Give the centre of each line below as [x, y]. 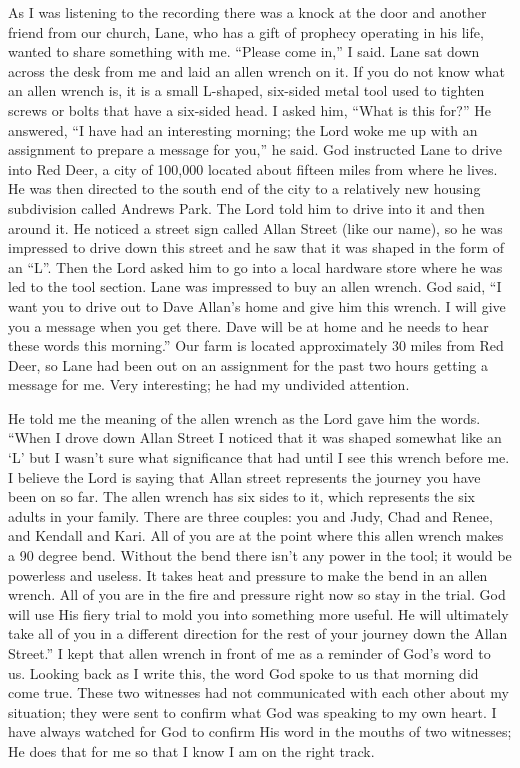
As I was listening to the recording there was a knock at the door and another [247, 12]
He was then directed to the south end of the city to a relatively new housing [244, 188]
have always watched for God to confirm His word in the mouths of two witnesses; [260, 731]
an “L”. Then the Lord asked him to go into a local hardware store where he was [255, 266]
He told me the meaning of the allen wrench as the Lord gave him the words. [244, 417]
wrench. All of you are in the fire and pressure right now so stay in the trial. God [257, 594]
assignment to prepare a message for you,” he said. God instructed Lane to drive [255, 149]
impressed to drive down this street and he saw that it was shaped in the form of [256, 247]
